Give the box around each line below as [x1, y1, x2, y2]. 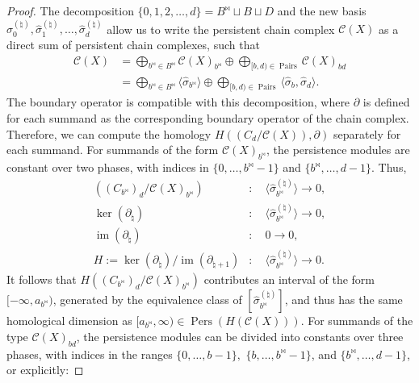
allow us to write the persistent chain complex [107, 20, 335, 37]
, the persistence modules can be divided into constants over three [76, 327, 404, 344]
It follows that [6, 271, 77, 288]
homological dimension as [6, 312, 132, 329]
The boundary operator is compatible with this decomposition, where [6, 94, 350, 110]
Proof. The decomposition [6, 2, 134, 19]
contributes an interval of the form [203, 271, 375, 288]
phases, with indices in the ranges [6, 345, 173, 362]
